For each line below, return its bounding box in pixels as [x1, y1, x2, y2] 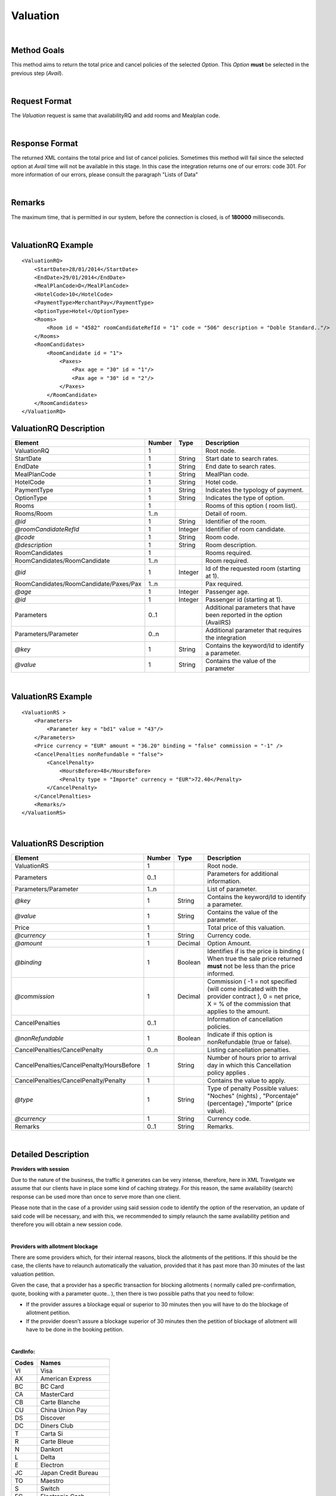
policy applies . [206, 1068, 250, 1077]
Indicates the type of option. [205, 494, 285, 502]
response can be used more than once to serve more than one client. [11, 1193, 181, 1200]
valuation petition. [11, 1270, 56, 1278]
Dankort [40, 1445, 63, 1454]
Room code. [205, 533, 240, 542]
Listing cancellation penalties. [206, 1045, 291, 1054]
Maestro [40, 1477, 64, 1485]
